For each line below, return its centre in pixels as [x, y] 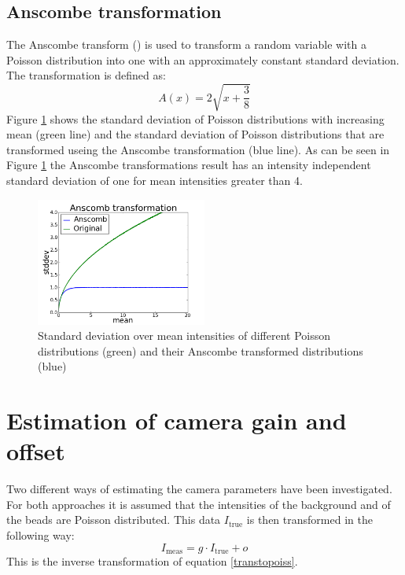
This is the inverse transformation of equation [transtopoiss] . [152, 561]
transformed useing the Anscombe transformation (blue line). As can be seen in [198, 149]
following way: [40, 534]
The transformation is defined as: [86, 75]
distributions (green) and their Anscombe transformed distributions [201, 350]
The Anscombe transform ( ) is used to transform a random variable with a [186, 44]
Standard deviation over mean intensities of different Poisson [184, 335]
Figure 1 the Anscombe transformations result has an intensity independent [189, 165]
